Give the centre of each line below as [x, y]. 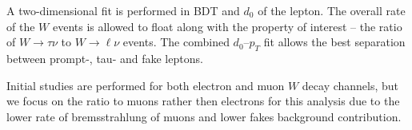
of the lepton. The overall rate [332, 10]
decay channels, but [350, 85]
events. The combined [176, 42]
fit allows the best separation [334, 42]
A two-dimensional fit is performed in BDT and [123, 10]
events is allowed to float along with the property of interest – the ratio [227, 26]
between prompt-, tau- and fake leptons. [105, 58]
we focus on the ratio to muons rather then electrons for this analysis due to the [203, 101]
